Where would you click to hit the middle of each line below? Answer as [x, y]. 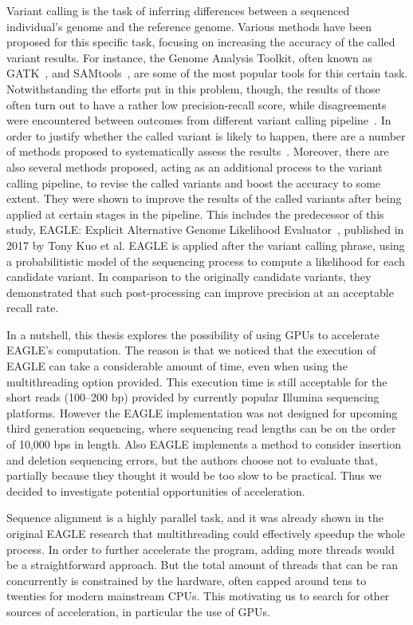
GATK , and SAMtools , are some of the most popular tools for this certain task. [207, 73]
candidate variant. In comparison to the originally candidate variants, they [189, 277]
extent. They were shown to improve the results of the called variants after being [204, 198]
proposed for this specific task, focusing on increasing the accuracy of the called [201, 42]
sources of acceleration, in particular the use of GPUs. [138, 611]
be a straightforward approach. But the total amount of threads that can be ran [203, 565]
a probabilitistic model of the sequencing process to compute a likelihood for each [206, 261]
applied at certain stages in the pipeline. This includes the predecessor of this [195, 214]
